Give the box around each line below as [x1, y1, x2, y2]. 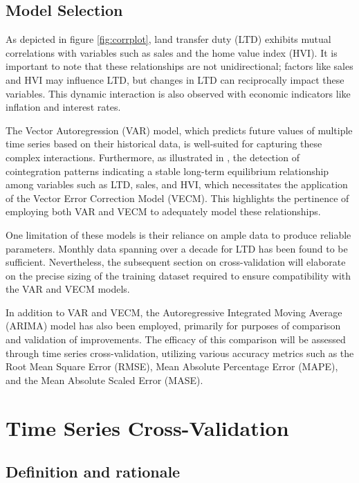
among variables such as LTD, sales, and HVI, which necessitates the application [6, 177, 348, 192]
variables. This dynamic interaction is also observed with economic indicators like [6, 86, 351, 100]
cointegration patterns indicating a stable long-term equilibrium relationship [6, 163, 329, 178]
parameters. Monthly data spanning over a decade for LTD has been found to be [6, 241, 348, 255]
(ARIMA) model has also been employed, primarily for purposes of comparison [6, 318, 341, 333]
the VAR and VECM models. [6, 282, 130, 296]
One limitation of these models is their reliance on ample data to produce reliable [6, 227, 351, 241]
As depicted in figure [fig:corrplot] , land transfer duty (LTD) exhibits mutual [6, 32, 331, 46]
